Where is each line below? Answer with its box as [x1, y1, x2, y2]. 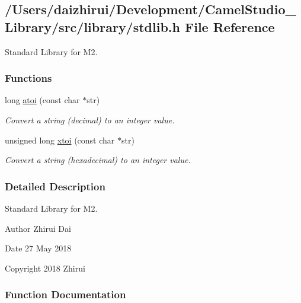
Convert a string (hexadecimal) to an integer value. [5, 154, 191, 166]
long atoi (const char [5, 94, 80, 106]
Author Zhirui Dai [5, 222, 71, 234]
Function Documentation [5, 287, 126, 302]
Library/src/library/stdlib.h [5, 17, 180, 36]
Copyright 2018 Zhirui [5, 261, 85, 274]
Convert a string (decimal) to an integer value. [5, 114, 175, 126]
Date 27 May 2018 [5, 242, 72, 254]
